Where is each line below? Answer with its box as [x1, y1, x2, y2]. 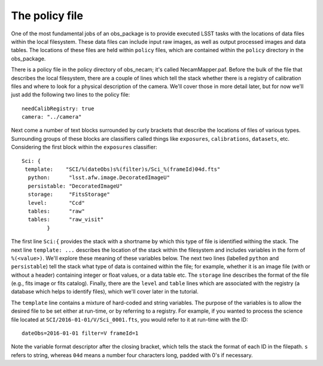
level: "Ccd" [28, 199, 85, 206]
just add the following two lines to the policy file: [11, 91, 130, 98]
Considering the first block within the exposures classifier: [11, 144, 158, 151]
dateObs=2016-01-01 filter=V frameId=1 [22, 330, 139, 337]
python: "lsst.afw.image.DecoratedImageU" [28, 174, 170, 181]
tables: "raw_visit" [28, 216, 104, 223]
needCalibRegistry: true [22, 105, 95, 112]
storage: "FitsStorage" [28, 191, 111, 198]
